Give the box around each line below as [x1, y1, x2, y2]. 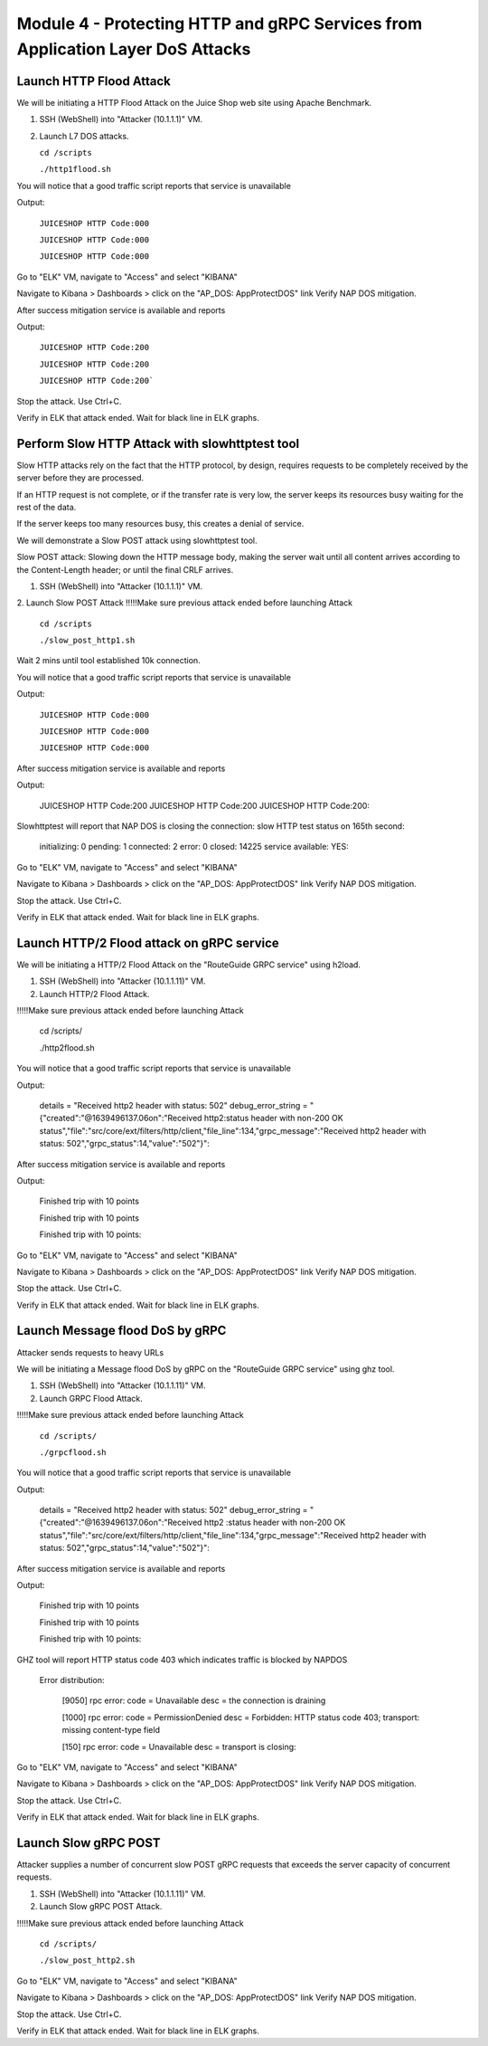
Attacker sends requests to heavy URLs [16, 1347, 164, 1357]
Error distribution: [39, 1675, 105, 1685]
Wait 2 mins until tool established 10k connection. [16, 655, 201, 666]
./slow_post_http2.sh [39, 1956, 136, 1965]
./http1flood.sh [39, 164, 112, 175]
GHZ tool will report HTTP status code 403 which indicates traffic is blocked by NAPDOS [16, 1654, 348, 1665]
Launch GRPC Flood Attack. [39, 1393, 144, 1404]
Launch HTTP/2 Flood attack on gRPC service [16, 935, 279, 950]
